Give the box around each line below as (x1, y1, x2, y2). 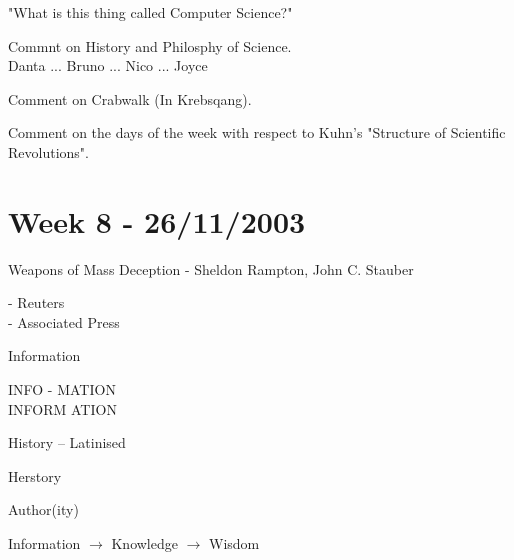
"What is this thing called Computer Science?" (8, 2, 293, 22)
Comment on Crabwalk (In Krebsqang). (8, 88, 252, 109)
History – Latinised (8, 432, 126, 453)
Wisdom (209, 533, 260, 554)
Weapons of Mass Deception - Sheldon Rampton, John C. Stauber (8, 258, 414, 279)
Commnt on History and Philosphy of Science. (8, 35, 292, 56)
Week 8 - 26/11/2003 (8, 200, 306, 241)
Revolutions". (8, 141, 89, 162)
